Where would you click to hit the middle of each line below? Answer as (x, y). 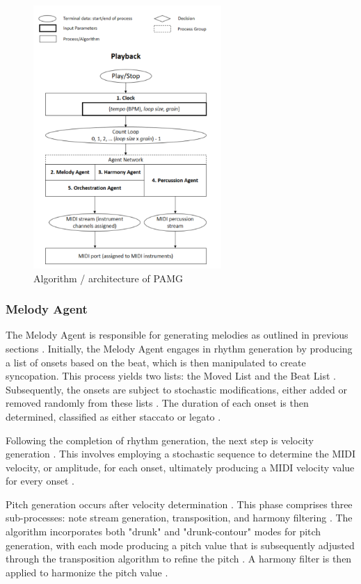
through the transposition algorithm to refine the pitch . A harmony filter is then (179, 559)
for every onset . (40, 481)
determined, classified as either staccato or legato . (113, 416)
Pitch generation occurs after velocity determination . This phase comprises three (179, 504)
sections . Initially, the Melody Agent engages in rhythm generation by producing (179, 348)
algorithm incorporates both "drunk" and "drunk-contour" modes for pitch (163, 532)
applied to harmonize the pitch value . (87, 572)
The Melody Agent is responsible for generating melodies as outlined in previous (177, 335)
